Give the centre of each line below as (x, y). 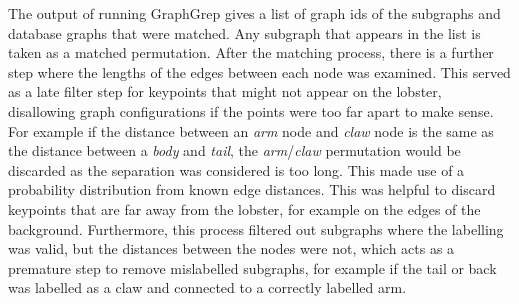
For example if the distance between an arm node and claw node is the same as (251, 130)
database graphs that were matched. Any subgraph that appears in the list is (244, 32)
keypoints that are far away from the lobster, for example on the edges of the (244, 208)
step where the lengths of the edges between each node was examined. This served (259, 71)
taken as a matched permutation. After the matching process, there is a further (251, 52)
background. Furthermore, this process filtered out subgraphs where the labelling (256, 228)
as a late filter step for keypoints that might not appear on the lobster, (225, 91)
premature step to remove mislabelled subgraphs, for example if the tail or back (252, 267)
